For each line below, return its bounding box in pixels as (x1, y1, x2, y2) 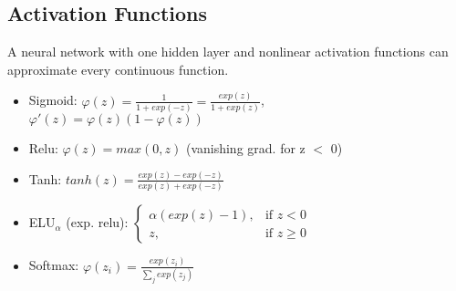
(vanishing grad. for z (185, 139, 306, 158)
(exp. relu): (66, 213, 129, 232)
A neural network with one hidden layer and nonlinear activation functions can (7, 42, 449, 61)
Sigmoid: (28, 90, 78, 109)
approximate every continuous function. (7, 59, 229, 78)
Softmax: (28, 255, 79, 275)
